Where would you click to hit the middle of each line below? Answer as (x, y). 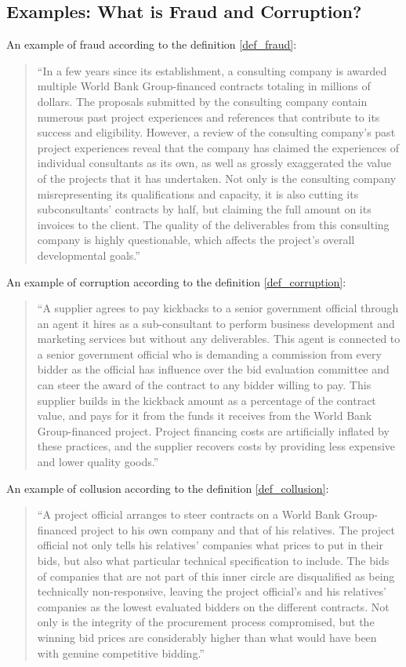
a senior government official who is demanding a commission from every (209, 354)
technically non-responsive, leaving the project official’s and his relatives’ (212, 591)
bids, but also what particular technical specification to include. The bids (213, 561)
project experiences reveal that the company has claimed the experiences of (218, 147)
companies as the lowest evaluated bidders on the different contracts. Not (213, 606)
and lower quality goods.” (98, 462)
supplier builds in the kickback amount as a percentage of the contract (207, 400)
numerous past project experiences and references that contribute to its (208, 117)
